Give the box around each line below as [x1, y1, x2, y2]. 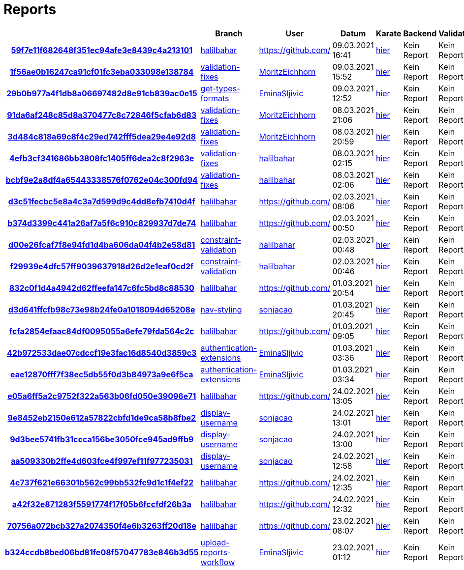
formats [200, 93, 229, 103]
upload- [200, 537, 230, 547]
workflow [200, 557, 235, 567]
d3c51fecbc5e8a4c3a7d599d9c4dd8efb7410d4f [8, 196, 195, 206]
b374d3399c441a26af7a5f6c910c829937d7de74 [7, 218, 196, 228]
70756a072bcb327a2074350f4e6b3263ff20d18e [7, 520, 196, 531]
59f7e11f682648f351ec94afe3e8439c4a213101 [11, 45, 193, 55]
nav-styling [200, 304, 242, 314]
